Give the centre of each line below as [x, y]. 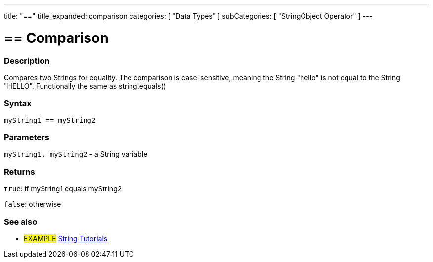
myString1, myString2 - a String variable [76, 154]
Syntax [18, 103]
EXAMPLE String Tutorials [66, 238]
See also [21, 221]
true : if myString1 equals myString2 [63, 189]
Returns [20, 171]
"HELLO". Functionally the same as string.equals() [85, 86]
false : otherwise [33, 204]
